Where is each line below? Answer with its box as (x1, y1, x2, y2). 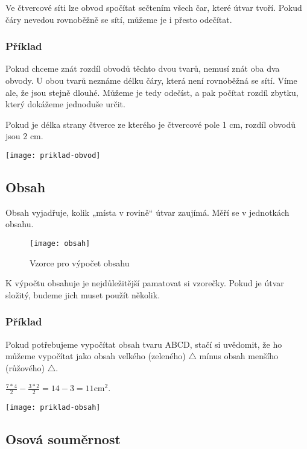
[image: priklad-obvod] (5, 151, 101, 160)
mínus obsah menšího (199, 350, 279, 362)
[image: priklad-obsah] (5, 403, 101, 412)
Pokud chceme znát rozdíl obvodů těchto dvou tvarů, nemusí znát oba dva (5, 62, 280, 75)
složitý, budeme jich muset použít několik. (5, 288, 160, 301)
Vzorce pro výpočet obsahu (30, 256, 130, 269)
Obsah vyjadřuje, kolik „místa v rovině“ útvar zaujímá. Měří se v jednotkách (5, 206, 290, 218)
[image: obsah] (30, 239, 90, 248)
